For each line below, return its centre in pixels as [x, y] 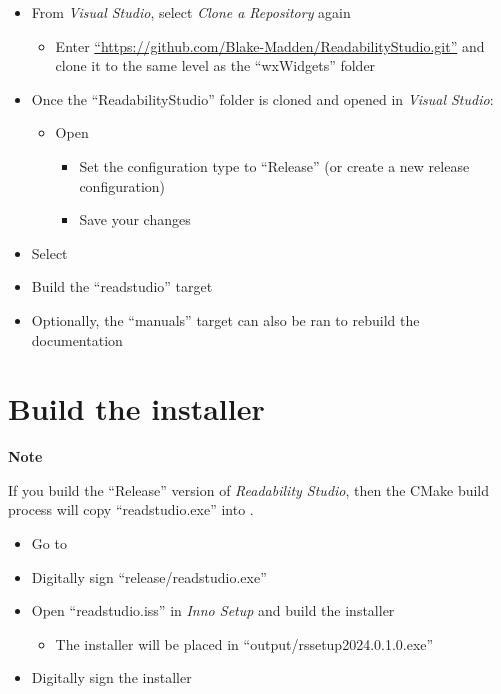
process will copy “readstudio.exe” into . [131, 509]
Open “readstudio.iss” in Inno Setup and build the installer [213, 610]
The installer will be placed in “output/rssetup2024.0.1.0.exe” [244, 643]
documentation [77, 339]
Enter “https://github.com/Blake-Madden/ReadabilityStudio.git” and [270, 45]
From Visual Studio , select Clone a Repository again [191, 12]
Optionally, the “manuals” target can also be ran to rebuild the [225, 319]
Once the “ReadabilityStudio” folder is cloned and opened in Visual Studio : [262, 98]
